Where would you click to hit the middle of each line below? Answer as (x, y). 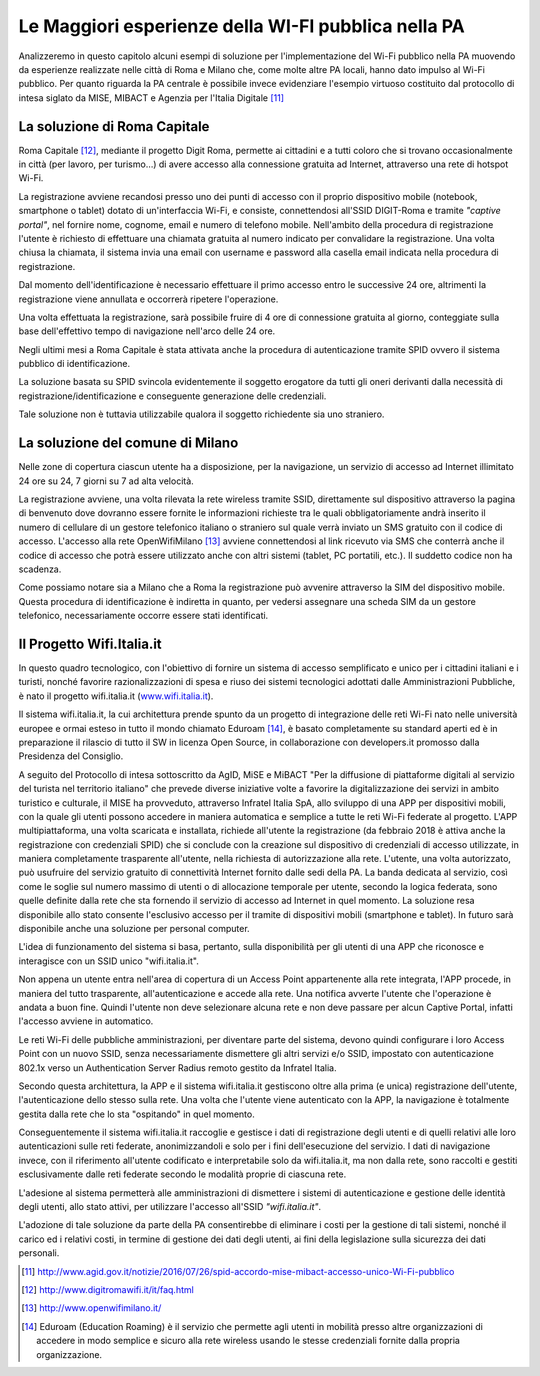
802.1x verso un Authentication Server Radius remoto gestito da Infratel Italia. (177, 1067)
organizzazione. (69, 1354)
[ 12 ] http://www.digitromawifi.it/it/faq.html (107, 1289)
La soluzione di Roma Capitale (114, 126)
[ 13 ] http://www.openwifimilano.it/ (91, 1308)
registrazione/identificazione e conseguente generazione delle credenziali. (172, 396)
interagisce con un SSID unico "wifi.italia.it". (108, 961)
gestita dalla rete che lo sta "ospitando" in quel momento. (136, 1114)
